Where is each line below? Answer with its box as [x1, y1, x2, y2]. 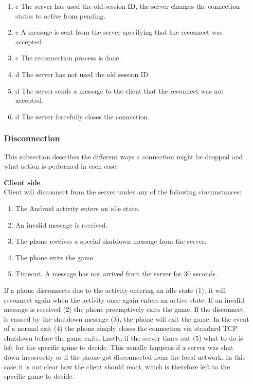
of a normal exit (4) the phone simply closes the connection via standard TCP [4, 323, 237, 333]
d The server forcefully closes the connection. [15, 111, 150, 121]
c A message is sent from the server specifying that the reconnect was [15, 27, 223, 37]
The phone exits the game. [15, 252, 95, 262]
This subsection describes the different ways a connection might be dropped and [4, 151, 243, 161]
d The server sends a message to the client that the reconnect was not [15, 85, 224, 96]
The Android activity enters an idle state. [15, 203, 140, 213]
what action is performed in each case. [4, 161, 118, 171]
